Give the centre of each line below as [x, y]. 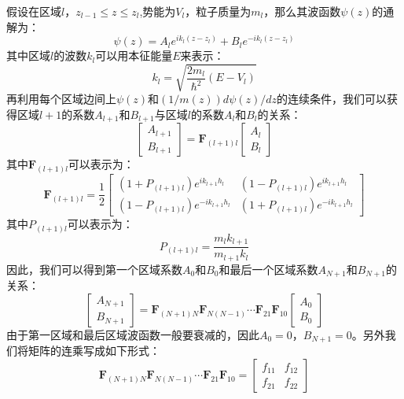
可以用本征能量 [134, 55]
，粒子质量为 [218, 11]
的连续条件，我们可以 [332, 99]
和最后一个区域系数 [268, 269]
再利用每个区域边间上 [61, 99]
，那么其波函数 [302, 11]
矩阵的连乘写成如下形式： [94, 351]
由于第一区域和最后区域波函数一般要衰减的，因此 [133, 334]
